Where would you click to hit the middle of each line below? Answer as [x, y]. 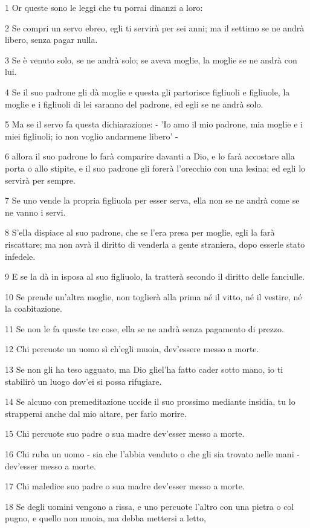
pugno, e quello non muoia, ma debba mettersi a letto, [106, 518]
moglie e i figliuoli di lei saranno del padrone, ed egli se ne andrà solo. [134, 104]
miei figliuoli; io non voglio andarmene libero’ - [92, 136]
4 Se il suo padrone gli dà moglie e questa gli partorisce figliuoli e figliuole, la [147, 92]
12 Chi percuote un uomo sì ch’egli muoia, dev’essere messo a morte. [132, 349]
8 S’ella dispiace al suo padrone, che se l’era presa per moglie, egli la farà [140, 232]
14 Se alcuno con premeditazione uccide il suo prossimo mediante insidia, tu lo [150, 401]
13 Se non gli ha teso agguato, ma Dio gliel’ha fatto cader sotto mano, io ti [144, 369]
